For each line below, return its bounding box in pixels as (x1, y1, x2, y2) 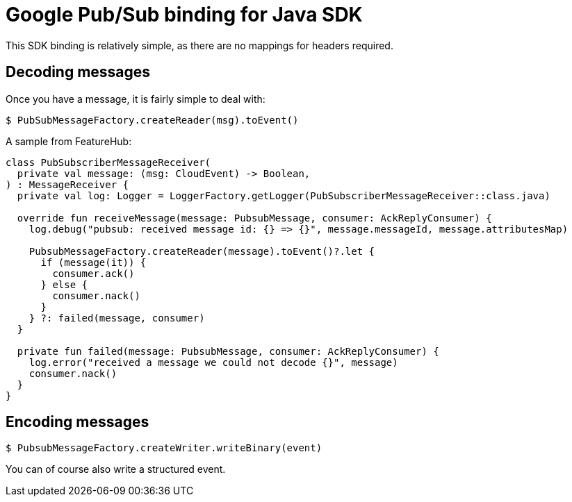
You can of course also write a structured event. (6, 463, 226, 476)
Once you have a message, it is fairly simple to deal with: (6, 92, 265, 105)
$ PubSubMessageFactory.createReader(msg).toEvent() (6, 114, 299, 126)
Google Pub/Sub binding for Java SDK (6, 3, 363, 26)
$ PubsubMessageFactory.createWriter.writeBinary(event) (6, 442, 322, 454)
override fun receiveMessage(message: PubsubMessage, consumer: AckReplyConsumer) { (17, 212, 492, 224)
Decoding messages (6, 63, 151, 81)
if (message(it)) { (40, 256, 147, 268)
